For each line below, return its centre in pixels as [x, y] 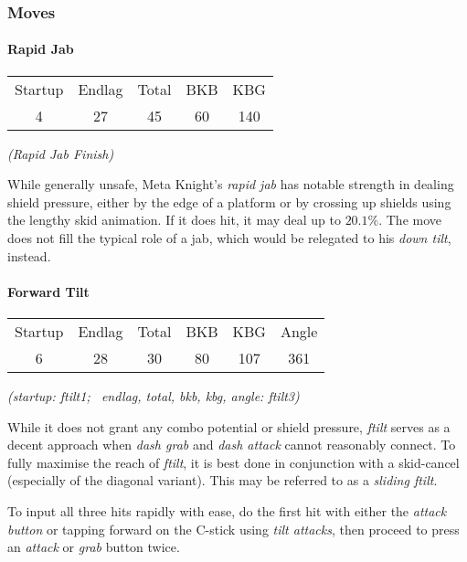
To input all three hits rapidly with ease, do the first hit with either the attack [227, 510]
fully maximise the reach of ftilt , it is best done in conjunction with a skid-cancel [233, 462]
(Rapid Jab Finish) [61, 153]
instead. [29, 255]
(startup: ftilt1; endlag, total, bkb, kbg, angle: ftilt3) [154, 396]
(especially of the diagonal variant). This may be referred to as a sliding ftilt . [223, 480]
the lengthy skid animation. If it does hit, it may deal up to [174, 220]
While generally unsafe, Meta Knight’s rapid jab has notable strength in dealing [231, 184]
